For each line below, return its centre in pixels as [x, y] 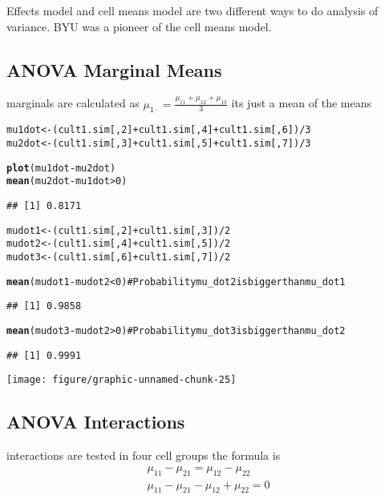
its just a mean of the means [302, 103]
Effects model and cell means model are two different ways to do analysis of [192, 10]
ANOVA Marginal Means [114, 69]
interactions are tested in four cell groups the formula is [144, 455]
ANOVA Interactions [96, 422]
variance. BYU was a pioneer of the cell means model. [139, 26]
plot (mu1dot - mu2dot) [61, 168]
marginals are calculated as [73, 103]
